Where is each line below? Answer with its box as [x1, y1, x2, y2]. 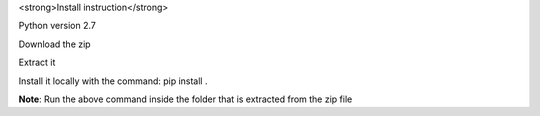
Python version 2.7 [18, 20, 97, 32]
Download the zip [18, 38, 91, 50]
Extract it [18, 56, 56, 69]
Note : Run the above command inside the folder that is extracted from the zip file [18, 93, 353, 105]
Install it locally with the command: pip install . [18, 75, 208, 87]
